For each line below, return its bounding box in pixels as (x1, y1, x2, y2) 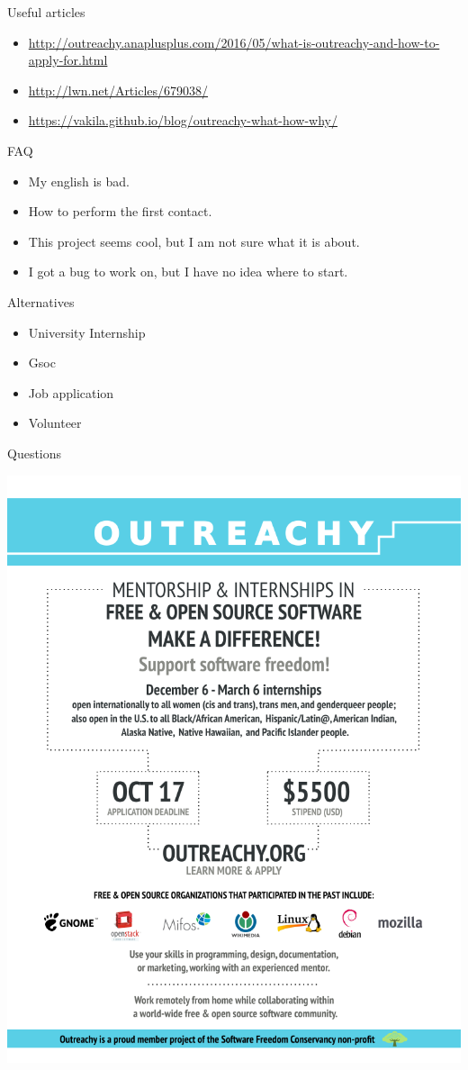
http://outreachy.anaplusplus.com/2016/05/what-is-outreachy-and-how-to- (28, 32, 440, 51)
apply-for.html (28, 50, 108, 69)
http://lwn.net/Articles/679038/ (28, 80, 209, 99)
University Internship (28, 322, 146, 341)
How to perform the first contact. (28, 202, 212, 221)
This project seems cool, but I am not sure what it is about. (28, 231, 360, 250)
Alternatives (7, 292, 75, 311)
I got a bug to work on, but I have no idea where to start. (28, 262, 348, 281)
